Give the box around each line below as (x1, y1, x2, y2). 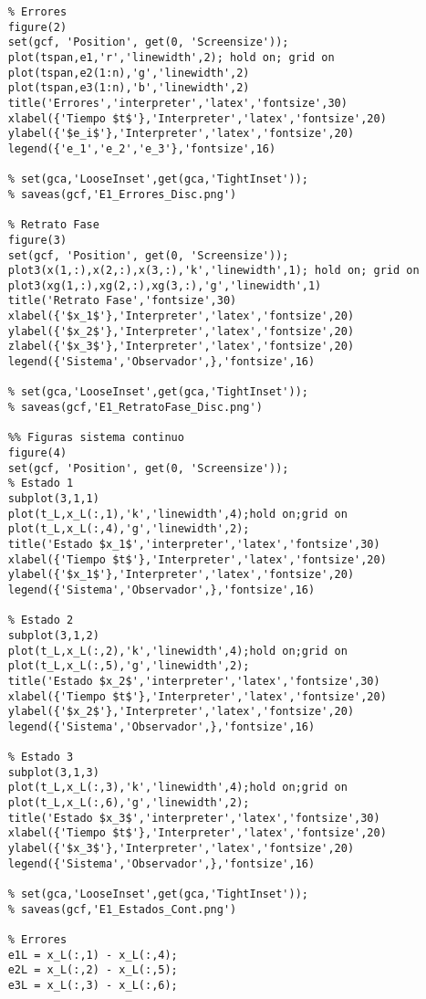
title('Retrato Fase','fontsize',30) (7, 294, 237, 308)
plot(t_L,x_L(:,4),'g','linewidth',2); (7, 522, 250, 536)
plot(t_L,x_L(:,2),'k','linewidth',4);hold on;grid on (7, 644, 348, 657)
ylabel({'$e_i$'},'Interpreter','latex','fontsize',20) (7, 127, 355, 141)
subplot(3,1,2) (7, 628, 99, 642)
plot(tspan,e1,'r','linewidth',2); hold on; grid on (7, 50, 335, 64)
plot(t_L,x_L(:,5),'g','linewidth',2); (7, 659, 250, 673)
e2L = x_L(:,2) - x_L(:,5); (7, 963, 178, 977)
